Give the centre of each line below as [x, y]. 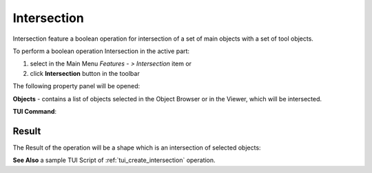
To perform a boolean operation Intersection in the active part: [101, 51]
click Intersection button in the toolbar [85, 73]
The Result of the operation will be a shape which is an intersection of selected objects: [137, 147]
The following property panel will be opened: [76, 86]
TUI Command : [35, 111]
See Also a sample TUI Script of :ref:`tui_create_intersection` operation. [114, 160]
